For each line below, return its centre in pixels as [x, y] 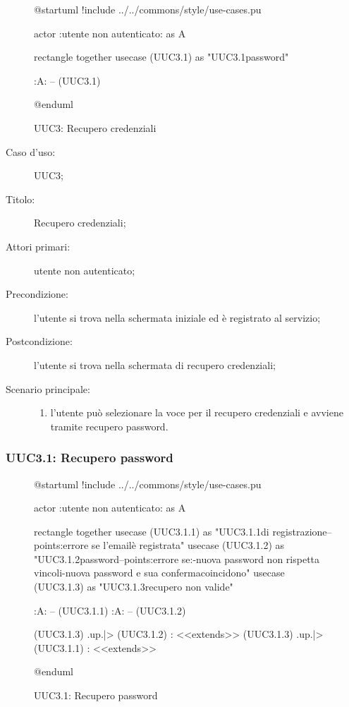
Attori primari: [38, 246]
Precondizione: [37, 294]
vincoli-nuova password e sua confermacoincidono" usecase [159, 573]
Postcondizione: [39, 341]
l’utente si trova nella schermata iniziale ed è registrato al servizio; [177, 317]
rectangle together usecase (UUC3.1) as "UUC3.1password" [161, 57]
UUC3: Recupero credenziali [95, 127]
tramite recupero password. [109, 426]
